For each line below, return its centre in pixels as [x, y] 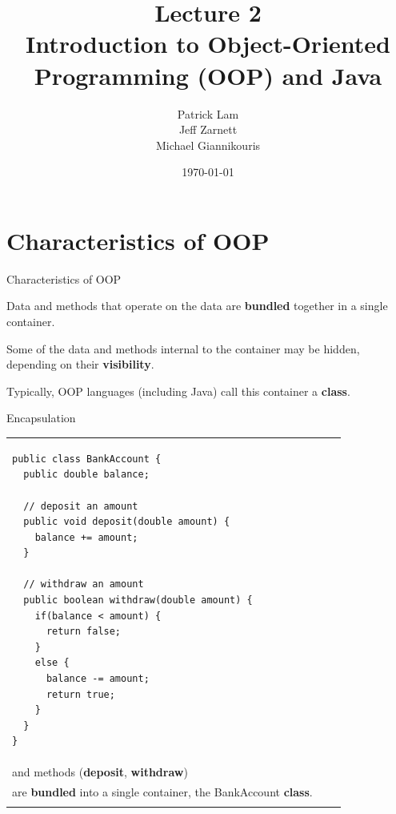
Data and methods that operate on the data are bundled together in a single [197, 306]
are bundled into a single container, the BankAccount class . [162, 792]
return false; [84, 632]
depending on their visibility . [80, 364]
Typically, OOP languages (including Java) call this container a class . [178, 391]
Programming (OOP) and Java [208, 75]
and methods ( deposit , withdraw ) [100, 772]
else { [52, 663]
